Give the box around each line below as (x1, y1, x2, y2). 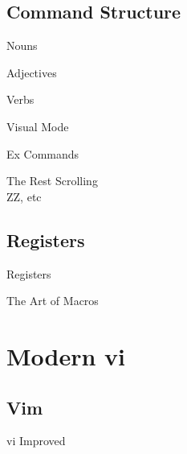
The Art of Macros (6, 292, 99, 309)
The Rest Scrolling (6, 172, 98, 189)
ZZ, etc (6, 188, 42, 204)
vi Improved (6, 432, 66, 449)
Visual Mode (6, 118, 69, 134)
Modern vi (6, 339, 126, 372)
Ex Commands (6, 145, 79, 162)
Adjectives (6, 64, 57, 80)
